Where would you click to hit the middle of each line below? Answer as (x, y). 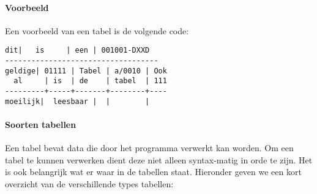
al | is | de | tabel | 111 (90, 81)
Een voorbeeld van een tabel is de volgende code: (97, 30)
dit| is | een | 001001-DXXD (77, 50)
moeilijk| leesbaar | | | (77, 101)
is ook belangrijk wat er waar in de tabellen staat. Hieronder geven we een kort (153, 172)
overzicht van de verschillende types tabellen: (89, 183)
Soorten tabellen (41, 124)
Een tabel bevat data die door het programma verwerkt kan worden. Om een (149, 148)
